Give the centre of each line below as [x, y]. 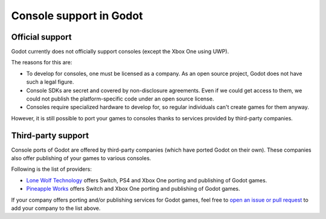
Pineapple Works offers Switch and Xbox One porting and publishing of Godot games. [133, 189]
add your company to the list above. [56, 208]
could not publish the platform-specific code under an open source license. [120, 99]
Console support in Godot [77, 16]
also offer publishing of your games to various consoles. [81, 158]
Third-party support [50, 135]
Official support [41, 37]
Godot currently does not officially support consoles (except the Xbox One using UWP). [120, 52]
